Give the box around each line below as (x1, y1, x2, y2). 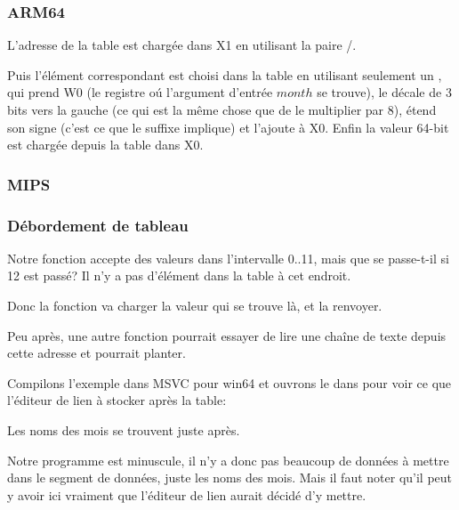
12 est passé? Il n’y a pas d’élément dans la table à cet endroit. (7, 266, 351, 285)
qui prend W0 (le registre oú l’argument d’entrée (7, 83, 273, 101)
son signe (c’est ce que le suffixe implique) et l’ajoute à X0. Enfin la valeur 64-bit (7, 117, 449, 136)
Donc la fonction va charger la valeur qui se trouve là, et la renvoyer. (7, 296, 382, 315)
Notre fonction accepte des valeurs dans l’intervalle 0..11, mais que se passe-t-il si (7, 248, 449, 267)
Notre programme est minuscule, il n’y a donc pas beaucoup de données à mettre (7, 450, 449, 469)
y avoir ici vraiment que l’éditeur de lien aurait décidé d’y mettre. (7, 485, 366, 504)
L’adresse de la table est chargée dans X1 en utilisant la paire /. (7, 36, 357, 54)
